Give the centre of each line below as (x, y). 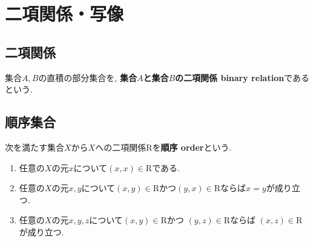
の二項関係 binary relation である (242, 77)
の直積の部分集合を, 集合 (87, 77)
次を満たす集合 (35, 147)
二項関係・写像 (64, 14)
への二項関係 (121, 147)
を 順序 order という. (192, 147)
